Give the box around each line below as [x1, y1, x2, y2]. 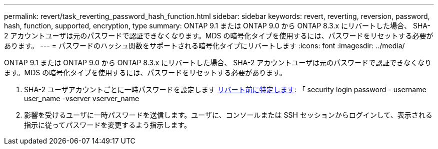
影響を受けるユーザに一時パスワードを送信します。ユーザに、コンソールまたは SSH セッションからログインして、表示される [24, 111, 432, 119]
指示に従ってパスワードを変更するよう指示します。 [24, 121, 191, 129]
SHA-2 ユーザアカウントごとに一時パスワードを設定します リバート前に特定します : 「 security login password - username [24, 85, 426, 94]
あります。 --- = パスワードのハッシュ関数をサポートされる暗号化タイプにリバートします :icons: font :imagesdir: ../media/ [4, 41, 405, 50]
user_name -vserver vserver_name [24, 94, 139, 103]
